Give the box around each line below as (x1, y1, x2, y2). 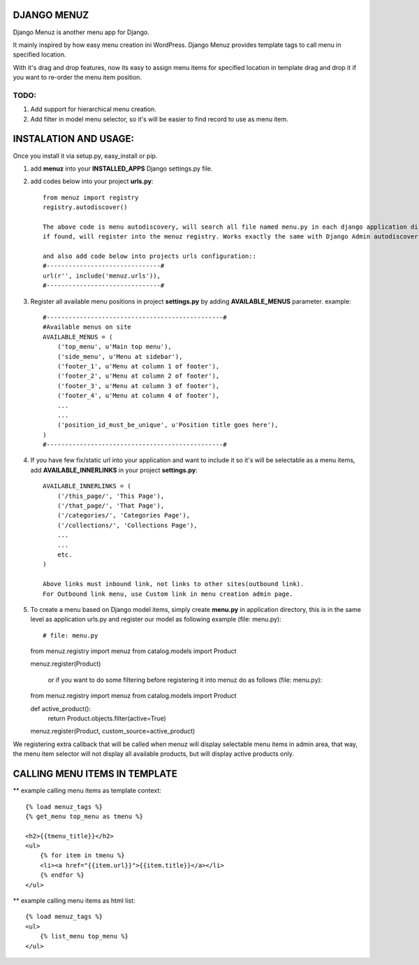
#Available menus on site (43, 323, 132, 331)
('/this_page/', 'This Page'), (57, 492, 165, 500)
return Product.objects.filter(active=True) (47, 714, 167, 723)
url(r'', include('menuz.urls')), (43, 271, 161, 280)
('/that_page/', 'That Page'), (57, 502, 165, 510)
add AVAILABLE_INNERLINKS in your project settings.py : (30, 466, 198, 474)
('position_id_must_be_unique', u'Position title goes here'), (57, 421, 279, 429)
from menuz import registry (43, 193, 139, 201)
